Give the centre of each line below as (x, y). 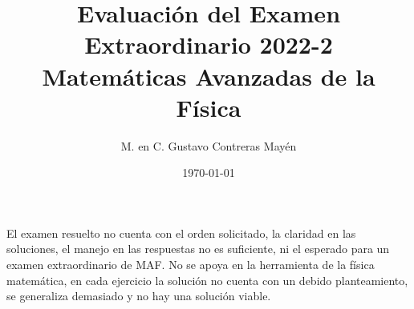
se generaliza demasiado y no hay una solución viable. (139, 296)
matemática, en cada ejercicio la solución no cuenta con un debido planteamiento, (207, 280)
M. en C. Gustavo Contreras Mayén (209, 145)
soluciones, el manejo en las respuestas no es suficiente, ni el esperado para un (198, 249)
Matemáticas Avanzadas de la (209, 76)
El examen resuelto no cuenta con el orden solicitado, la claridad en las (181, 233)
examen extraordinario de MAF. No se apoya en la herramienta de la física (191, 265)
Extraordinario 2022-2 (209, 44)
